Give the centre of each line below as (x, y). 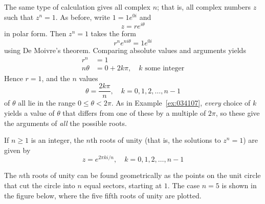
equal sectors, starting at (123, 185)
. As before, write (83, 17)
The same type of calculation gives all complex (77, 7)
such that (19, 17)
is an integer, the (57, 140)
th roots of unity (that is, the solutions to (156, 140)
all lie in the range (47, 103)
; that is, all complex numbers (204, 7)
